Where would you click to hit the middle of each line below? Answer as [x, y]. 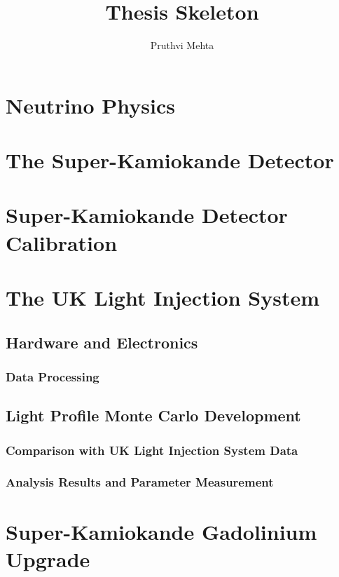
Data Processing [53, 376]
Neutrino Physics [90, 105]
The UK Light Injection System [163, 298]
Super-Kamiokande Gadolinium [161, 531]
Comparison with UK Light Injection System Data [152, 450]
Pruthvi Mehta [182, 45]
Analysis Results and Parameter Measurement [140, 482]
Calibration [62, 242]
